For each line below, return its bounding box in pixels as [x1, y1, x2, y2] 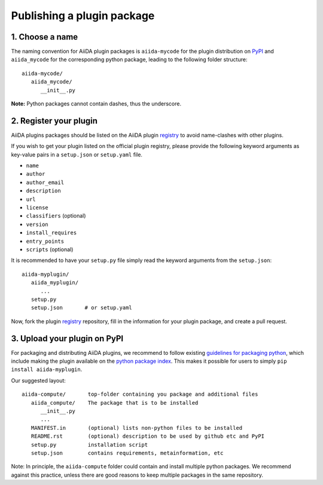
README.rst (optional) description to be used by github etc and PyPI [31, 433, 265, 440]
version [26, 221, 49, 228]
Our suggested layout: [11, 376, 66, 384]
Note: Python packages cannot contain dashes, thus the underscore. [11, 100, 182, 107]
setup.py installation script [31, 441, 148, 448]
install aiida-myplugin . [11, 366, 83, 373]
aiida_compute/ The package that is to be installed [31, 399, 199, 406]
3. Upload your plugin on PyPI [11, 333, 124, 344]
